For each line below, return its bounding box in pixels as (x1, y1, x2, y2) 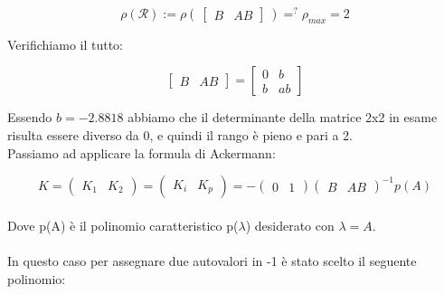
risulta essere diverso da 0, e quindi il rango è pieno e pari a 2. (7, 126, 353, 145)
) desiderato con (245, 215, 335, 234)
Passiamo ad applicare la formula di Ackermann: (7, 143, 276, 162)
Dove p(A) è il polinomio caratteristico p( (7, 215, 239, 234)
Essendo (7, 108, 52, 127)
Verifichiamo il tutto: (7, 34, 124, 53)
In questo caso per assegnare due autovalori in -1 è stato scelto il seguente (7, 251, 417, 270)
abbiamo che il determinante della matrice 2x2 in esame (128, 108, 438, 127)
